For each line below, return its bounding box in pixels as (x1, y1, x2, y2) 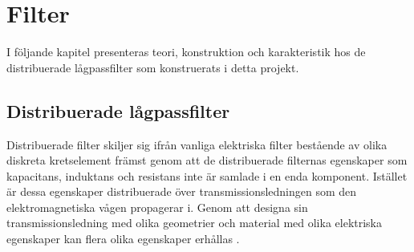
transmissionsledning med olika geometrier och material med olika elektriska (6, 214, 383, 231)
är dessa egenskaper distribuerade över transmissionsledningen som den (6, 183, 357, 200)
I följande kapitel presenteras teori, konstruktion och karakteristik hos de (6, 43, 366, 60)
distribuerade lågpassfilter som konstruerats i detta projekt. (6, 59, 299, 75)
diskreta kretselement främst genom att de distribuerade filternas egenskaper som (6, 152, 408, 169)
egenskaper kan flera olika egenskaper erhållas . (6, 230, 240, 247)
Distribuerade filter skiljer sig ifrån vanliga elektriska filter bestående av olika (6, 136, 388, 152)
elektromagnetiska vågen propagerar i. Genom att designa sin (6, 198, 308, 215)
